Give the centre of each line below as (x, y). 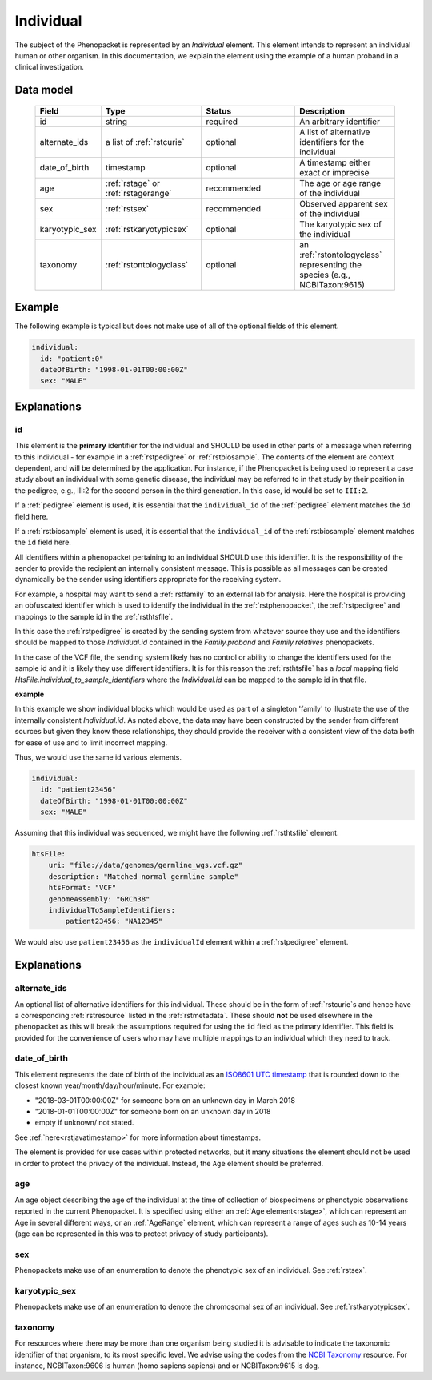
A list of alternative (335, 132)
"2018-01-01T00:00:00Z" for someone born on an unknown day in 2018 (153, 1112)
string (116, 122)
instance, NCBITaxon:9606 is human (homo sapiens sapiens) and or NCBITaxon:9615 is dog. (167, 1366)
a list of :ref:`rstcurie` (145, 142)
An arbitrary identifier (340, 122)
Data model (44, 90)
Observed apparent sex (344, 203)
